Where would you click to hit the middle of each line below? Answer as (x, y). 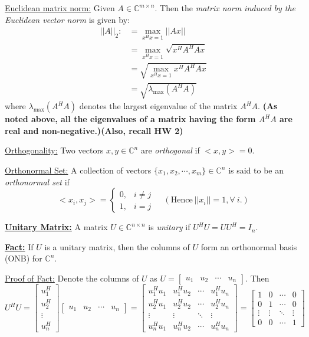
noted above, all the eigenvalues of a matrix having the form (130, 119)
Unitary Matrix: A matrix (56, 227)
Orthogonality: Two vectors (54, 150)
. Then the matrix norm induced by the (225, 8)
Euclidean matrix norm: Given (60, 8)
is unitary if (169, 227)
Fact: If (19, 246)
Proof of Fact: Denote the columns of (72, 278)
